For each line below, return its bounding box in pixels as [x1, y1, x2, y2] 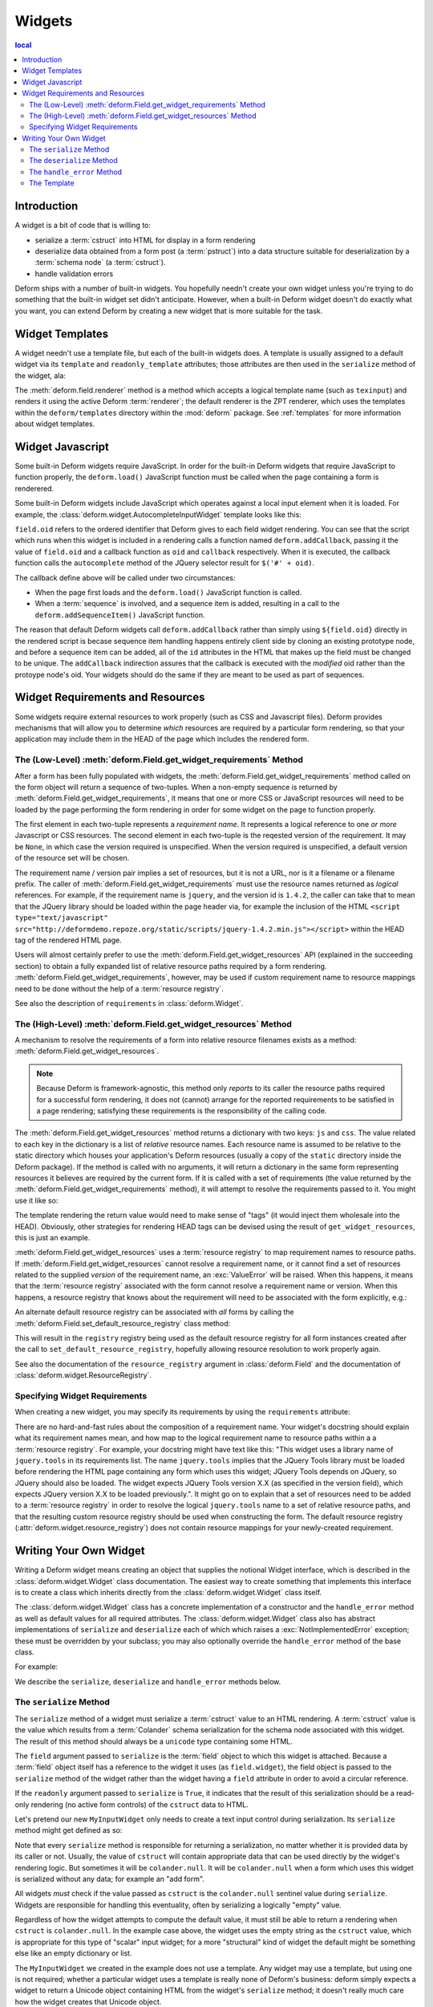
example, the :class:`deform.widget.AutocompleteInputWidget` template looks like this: [14, 510, 302, 519]
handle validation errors [34, 269, 114, 279]
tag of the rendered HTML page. [14, 935, 122, 945]
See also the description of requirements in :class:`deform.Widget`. [14, 998, 244, 1008]
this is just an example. [14, 1232, 91, 1242]
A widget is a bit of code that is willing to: [14, 221, 152, 230]
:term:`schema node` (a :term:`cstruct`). [34, 258, 166, 267]
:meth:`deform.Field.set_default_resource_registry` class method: [14, 1318, 231, 1328]
